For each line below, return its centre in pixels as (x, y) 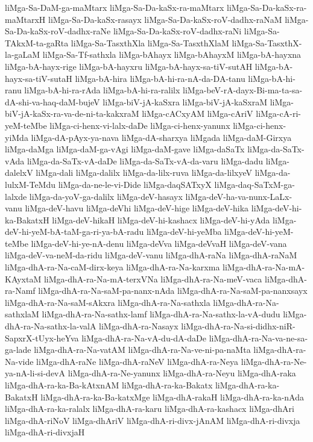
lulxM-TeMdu (30, 184)
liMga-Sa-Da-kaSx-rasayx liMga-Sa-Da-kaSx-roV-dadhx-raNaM (165, 19)
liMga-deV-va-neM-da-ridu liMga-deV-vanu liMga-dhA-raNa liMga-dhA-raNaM (151, 255)
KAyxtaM (23, 279)
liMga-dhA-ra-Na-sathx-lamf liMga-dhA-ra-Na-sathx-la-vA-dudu (161, 314)
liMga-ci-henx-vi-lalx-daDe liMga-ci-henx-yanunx (140, 125)
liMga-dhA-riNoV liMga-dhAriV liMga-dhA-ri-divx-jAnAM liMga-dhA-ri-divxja (153, 420)
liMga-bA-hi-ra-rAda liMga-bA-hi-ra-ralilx (102, 90)
